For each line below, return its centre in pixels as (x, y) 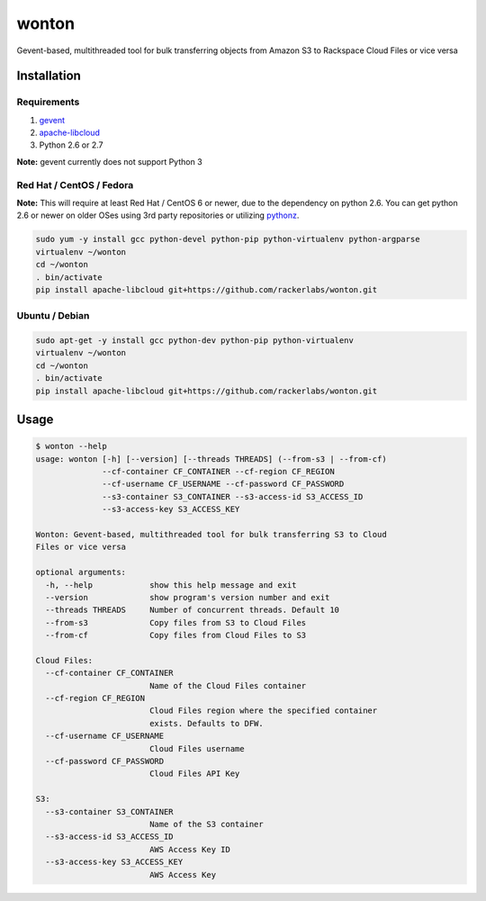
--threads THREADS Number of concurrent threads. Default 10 (193, 610)
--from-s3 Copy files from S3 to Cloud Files (176, 622)
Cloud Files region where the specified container (263, 711)
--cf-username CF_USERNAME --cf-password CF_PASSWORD (223, 484)
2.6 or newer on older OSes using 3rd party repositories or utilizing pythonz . (158, 215)
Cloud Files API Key (194, 774)
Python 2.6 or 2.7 (71, 145)
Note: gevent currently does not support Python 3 (109, 161)
